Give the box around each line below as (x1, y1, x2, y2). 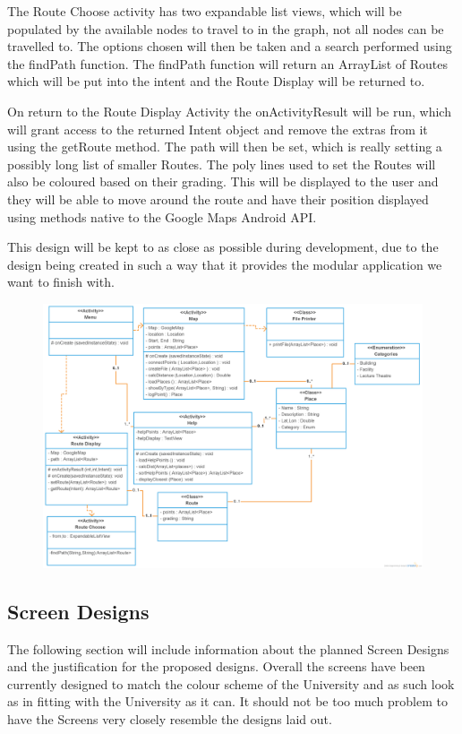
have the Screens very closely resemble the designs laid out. (7, 709, 332, 728)
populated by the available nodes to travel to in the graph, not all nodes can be (7, 19, 444, 38)
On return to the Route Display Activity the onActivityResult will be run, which (7, 101, 451, 120)
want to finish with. (7, 272, 115, 291)
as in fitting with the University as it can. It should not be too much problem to (7, 692, 448, 711)
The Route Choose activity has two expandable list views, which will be (7, 2, 402, 20)
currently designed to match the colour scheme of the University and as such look (7, 674, 455, 693)
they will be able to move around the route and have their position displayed (7, 189, 429, 208)
